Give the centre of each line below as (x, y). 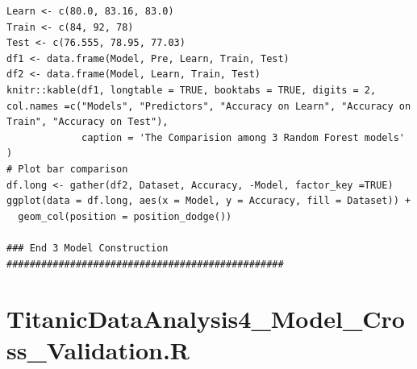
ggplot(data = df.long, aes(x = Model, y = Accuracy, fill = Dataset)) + (209, 201)
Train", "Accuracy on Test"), (88, 122)
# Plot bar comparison (67, 169)
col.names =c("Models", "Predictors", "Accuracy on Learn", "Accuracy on (209, 106)
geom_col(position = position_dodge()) (125, 216)
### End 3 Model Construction (88, 248)
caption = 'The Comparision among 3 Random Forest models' (243, 137)
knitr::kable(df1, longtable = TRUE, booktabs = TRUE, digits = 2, (192, 90)
